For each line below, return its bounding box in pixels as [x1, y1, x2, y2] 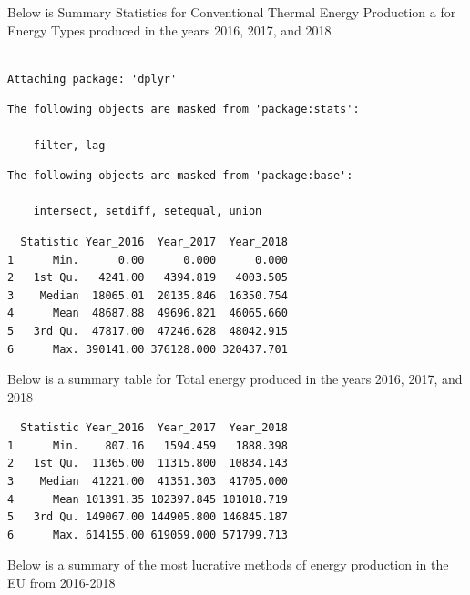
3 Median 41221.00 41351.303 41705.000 [7, 475, 288, 489]
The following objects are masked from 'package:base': [7, 169, 353, 183]
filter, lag [33, 138, 106, 152]
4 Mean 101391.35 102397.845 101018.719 [7, 492, 288, 506]
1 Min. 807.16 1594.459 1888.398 [7, 439, 288, 452]
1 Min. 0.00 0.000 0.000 [7, 253, 288, 267]
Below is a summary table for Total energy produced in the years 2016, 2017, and [7, 369, 463, 388]
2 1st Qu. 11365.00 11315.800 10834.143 [7, 457, 288, 470]
